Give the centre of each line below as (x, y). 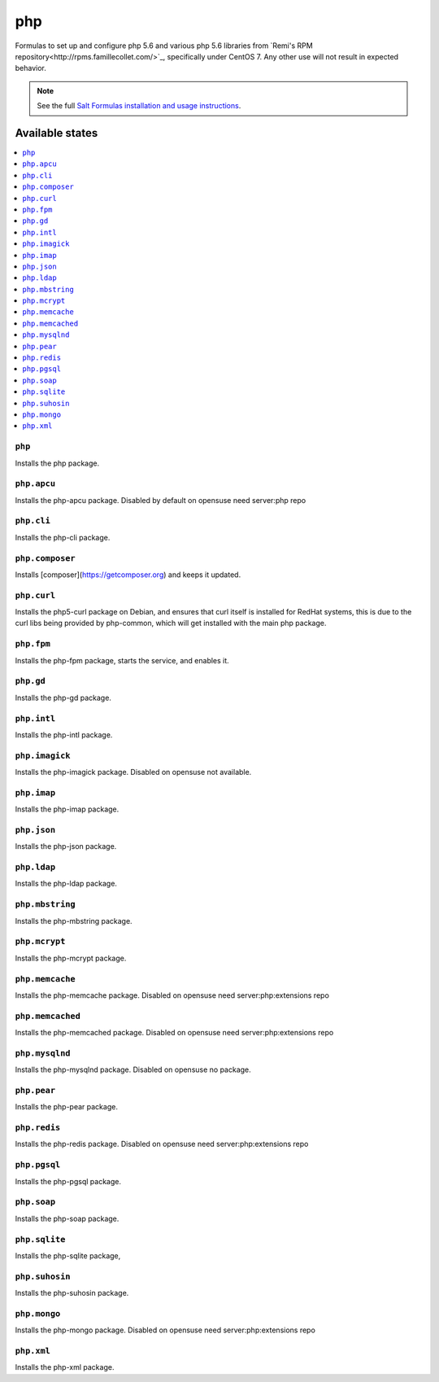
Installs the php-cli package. (63, 537)
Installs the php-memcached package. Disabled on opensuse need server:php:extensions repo (174, 1033)
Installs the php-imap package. (67, 809)
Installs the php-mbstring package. (74, 921)
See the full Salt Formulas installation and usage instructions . (139, 106)
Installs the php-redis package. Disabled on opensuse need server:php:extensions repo (162, 1144)
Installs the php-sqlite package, (68, 1255)
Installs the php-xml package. (65, 1367)
